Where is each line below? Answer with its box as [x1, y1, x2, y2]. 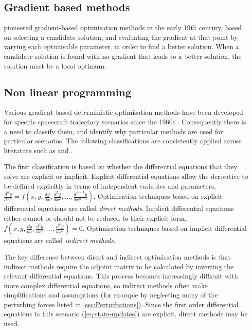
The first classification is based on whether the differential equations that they [4, 161, 237, 172]
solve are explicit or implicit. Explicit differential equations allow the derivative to [4, 171, 248, 181]
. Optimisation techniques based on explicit [93, 191, 223, 201]
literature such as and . [4, 145, 73, 155]
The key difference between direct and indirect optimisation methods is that [4, 251, 231, 261]
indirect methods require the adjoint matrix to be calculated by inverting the [4, 261, 234, 271]
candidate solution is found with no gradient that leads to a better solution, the [4, 51, 242, 61]
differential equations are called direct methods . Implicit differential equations [4, 203, 234, 213]
